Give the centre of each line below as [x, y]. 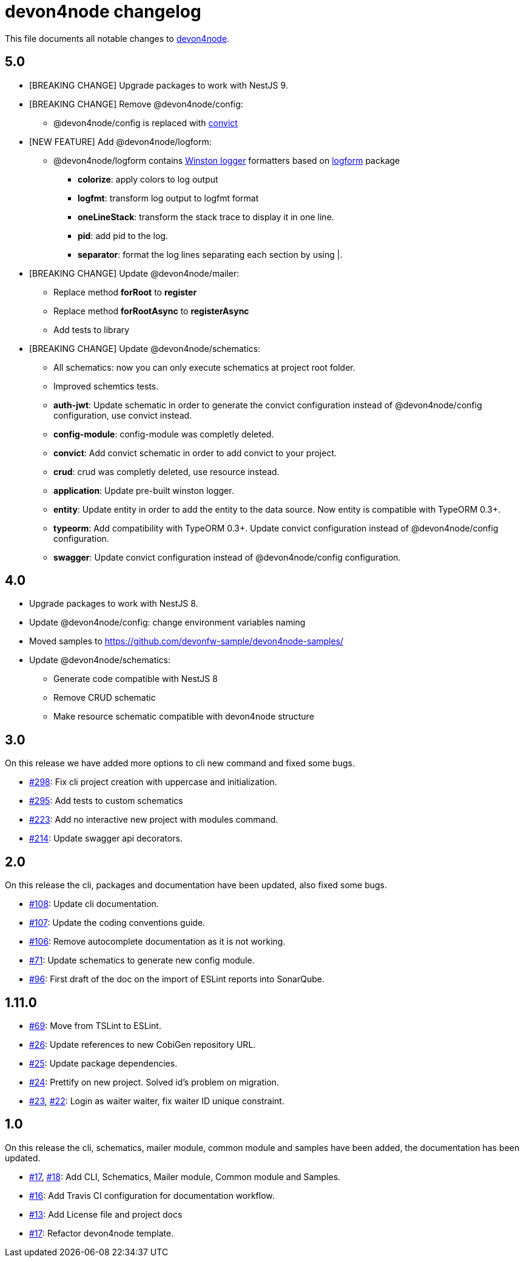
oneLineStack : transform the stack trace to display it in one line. [206, 217]
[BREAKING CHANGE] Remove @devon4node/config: [136, 104]
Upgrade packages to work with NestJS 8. [114, 604]
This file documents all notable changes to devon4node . [117, 38]
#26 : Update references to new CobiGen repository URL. [143, 1044]
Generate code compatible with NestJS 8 [136, 679]
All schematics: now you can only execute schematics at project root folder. [204, 367]
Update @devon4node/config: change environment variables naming [167, 623]
